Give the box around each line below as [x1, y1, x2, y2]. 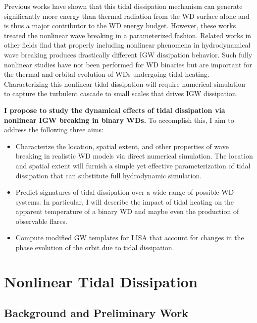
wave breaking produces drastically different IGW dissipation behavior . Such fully [4, 49, 253, 59]
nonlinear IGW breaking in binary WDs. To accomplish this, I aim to [4, 114, 234, 125]
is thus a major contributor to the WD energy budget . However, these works [4, 20, 236, 31]
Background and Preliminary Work [4, 305, 189, 321]
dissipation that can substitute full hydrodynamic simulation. [15, 170, 202, 180]
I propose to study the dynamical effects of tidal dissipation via [4, 105, 225, 115]
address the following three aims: [4, 124, 103, 135]
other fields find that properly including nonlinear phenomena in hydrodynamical [4, 40, 251, 50]
